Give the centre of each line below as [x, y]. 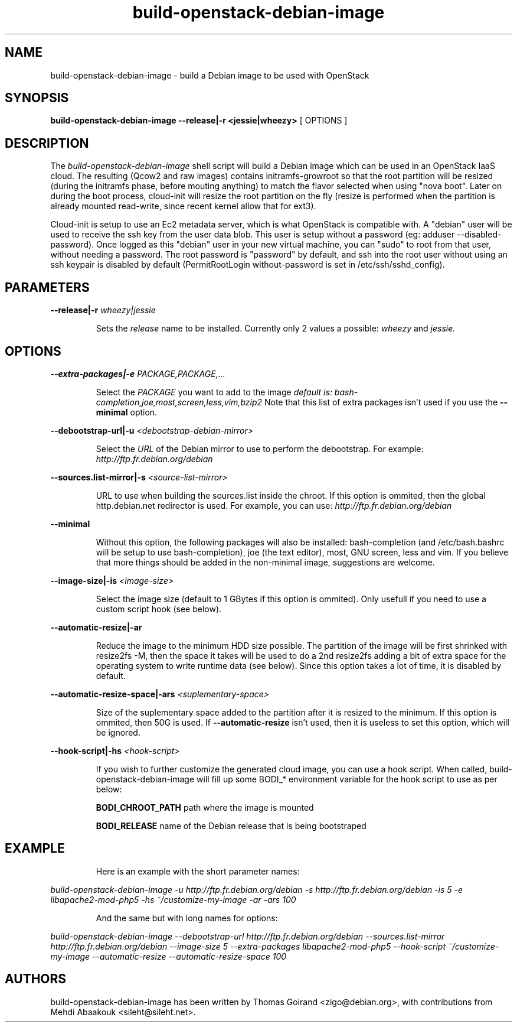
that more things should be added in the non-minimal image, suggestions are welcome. [265, 562]
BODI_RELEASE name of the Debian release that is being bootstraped [231, 825]
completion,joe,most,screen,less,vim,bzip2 [179, 402]
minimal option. [127, 412]
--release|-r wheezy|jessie [103, 310]
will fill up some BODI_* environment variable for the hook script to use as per [347, 779]
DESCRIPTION [47, 143]
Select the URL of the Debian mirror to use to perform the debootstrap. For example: [260, 448]
